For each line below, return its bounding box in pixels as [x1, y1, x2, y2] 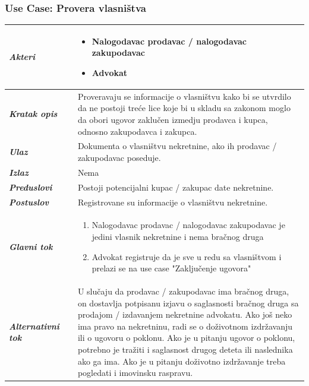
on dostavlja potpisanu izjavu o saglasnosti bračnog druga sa [77, 296, 299, 309]
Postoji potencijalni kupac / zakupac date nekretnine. [77, 181, 274, 193]
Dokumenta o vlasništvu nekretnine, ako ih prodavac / [77, 140, 277, 152]
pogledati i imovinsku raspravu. [77, 366, 193, 379]
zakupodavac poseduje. [77, 151, 161, 163]
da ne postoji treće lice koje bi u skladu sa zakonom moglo [77, 102, 291, 114]
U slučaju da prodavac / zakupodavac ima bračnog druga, [77, 284, 289, 297]
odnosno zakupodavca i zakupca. [77, 125, 197, 137]
